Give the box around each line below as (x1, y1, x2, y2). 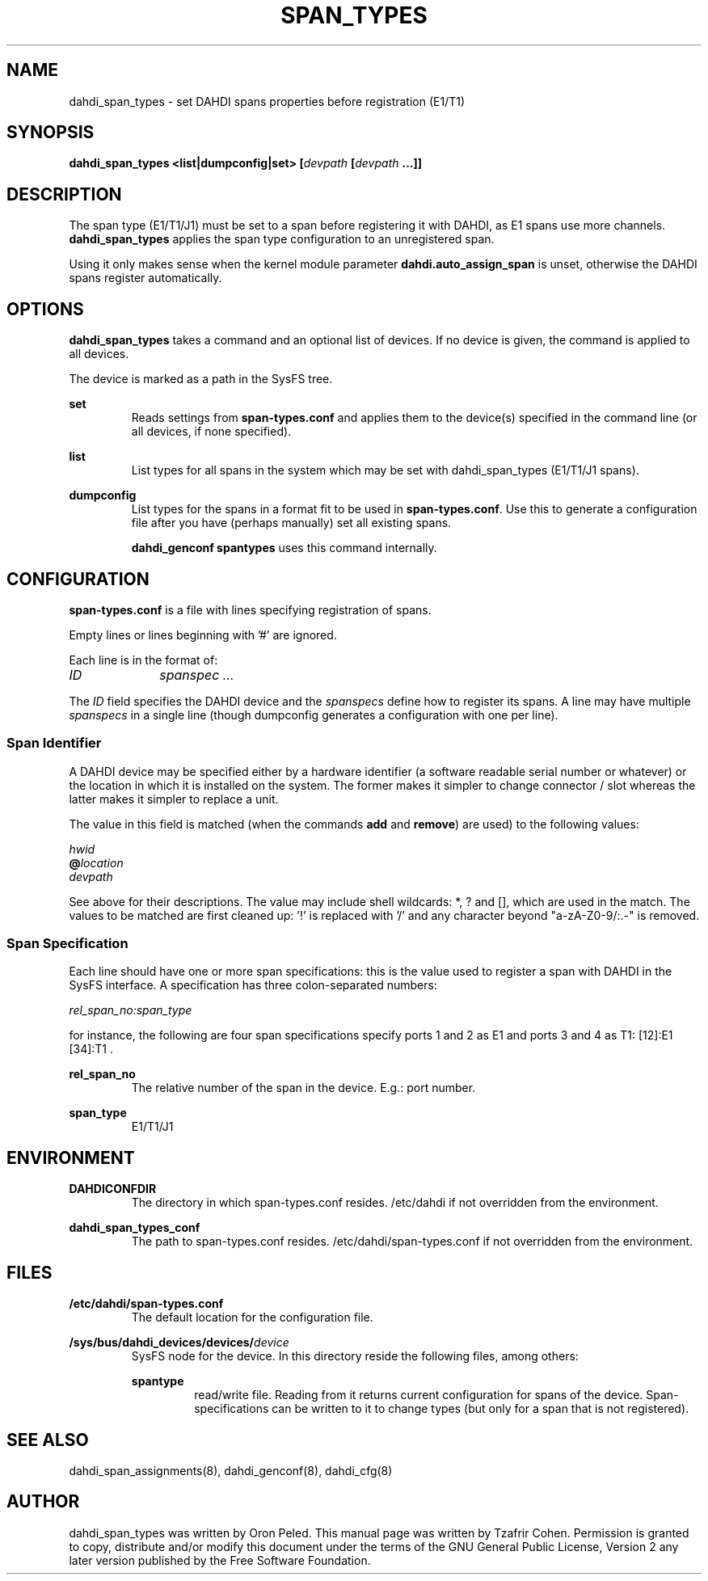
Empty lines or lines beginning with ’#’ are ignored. (69, 627, 337, 642)
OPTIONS (6, 298, 84, 319)
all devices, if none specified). (131, 424, 292, 439)
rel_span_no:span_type (69, 1003, 192, 1018)
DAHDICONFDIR (69, 1182, 157, 1196)
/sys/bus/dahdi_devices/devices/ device (69, 1335, 289, 1350)
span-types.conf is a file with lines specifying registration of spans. (69, 602, 432, 617)
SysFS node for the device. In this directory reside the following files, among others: (131, 1349, 579, 1364)
